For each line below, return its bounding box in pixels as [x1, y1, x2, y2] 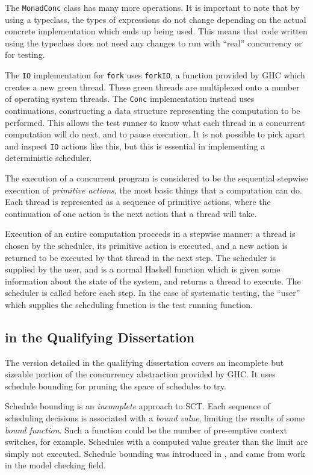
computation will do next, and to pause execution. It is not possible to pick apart [5, 128, 305, 140]
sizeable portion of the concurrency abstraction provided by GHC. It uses [5, 368, 276, 380]
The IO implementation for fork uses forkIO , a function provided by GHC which [5, 69, 305, 81]
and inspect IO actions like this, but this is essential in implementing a [5, 139, 265, 152]
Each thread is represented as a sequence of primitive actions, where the [5, 195, 271, 208]
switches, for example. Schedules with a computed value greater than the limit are [5, 435, 308, 448]
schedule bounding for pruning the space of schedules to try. [5, 379, 226, 392]
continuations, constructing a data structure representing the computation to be [5, 104, 300, 116]
